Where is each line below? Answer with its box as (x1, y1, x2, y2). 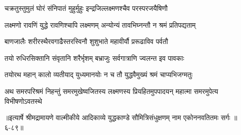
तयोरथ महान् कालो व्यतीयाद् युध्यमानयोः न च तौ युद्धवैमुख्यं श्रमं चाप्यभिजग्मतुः (4, 69, 193, 80)
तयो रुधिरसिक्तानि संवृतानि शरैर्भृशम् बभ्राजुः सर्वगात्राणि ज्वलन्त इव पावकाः (4, 52, 184, 63)
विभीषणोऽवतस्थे (4, 95, 43, 106)
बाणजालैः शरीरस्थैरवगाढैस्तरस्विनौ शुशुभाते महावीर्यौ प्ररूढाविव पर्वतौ (4, 36, 168, 46)
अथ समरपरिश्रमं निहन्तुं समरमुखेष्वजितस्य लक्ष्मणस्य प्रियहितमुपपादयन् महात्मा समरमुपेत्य (4, 86, 218, 96)
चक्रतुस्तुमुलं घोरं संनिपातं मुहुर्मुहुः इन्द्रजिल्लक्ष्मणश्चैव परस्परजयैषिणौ (4, 3, 168, 13)
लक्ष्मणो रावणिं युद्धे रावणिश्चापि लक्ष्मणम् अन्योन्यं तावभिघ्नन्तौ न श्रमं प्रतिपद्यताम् (4, 19, 196, 30)
